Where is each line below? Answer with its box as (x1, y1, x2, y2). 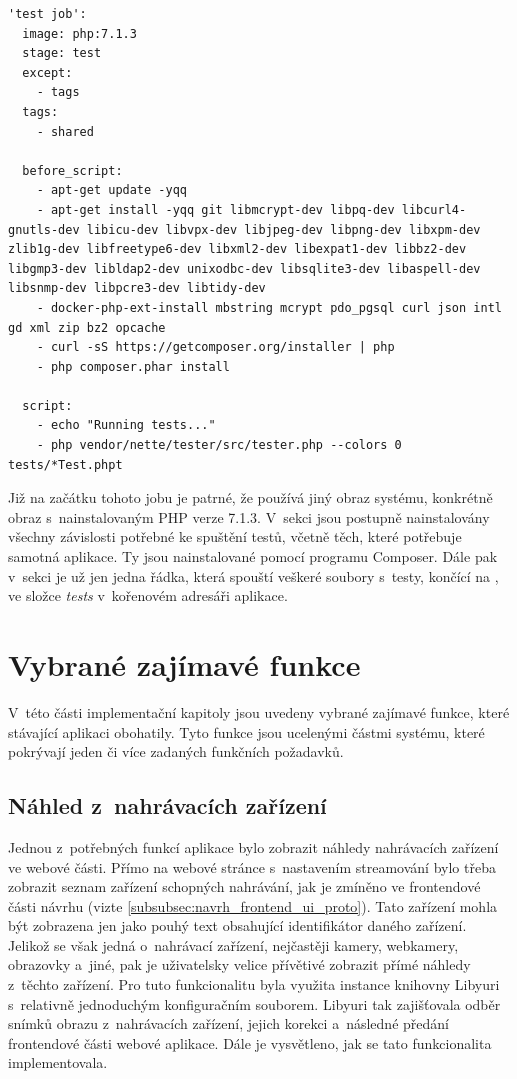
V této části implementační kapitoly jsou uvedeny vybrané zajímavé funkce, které (8, 701, 510, 722)
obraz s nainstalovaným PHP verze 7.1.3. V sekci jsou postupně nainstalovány (8, 506, 490, 527)
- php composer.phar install (36, 359, 230, 374)
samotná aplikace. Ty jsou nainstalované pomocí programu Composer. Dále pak (8, 546, 498, 567)
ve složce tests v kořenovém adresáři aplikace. (8, 585, 288, 606)
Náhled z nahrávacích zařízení (8, 790, 327, 821)
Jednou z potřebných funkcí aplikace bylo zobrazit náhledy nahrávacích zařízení (8, 836, 499, 857)
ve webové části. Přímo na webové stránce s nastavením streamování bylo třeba (8, 856, 496, 877)
